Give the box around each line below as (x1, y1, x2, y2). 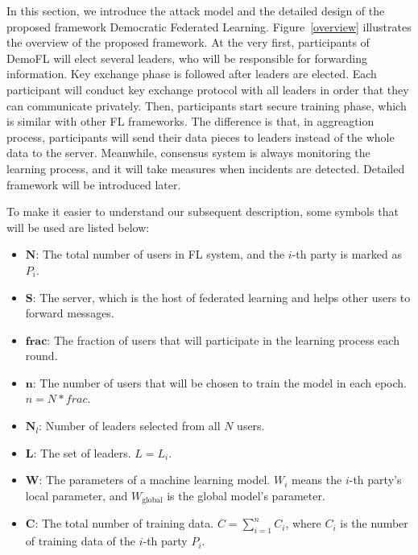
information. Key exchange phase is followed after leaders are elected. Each (6, 65, 377, 82)
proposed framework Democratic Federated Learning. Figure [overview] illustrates (6, 18, 412, 35)
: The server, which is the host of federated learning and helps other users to (32, 288, 411, 305)
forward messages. (25, 304, 114, 321)
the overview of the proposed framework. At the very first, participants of (6, 34, 370, 51)
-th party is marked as (292, 246, 403, 263)
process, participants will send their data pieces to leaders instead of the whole (6, 128, 395, 145)
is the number (340, 515, 408, 532)
